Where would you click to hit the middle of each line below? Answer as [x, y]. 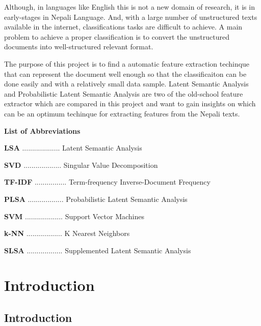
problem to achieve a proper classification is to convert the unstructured [117, 36]
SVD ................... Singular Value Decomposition [81, 165]
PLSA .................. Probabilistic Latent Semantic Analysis [96, 199]
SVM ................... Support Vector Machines [74, 216]
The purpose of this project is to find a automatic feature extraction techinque [127, 63]
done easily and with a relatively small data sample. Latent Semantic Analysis [126, 84]
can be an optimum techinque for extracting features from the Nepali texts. [122, 113]
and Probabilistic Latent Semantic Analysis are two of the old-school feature [124, 93]
